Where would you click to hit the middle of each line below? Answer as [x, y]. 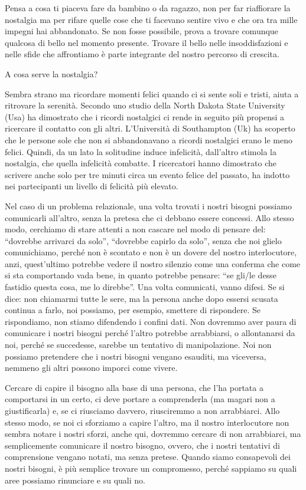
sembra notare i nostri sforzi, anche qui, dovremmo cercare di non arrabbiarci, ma [153, 434]
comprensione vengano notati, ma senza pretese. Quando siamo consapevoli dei [148, 457]
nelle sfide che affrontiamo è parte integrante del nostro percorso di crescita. [142, 54]
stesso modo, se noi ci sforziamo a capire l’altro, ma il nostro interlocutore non [147, 422]
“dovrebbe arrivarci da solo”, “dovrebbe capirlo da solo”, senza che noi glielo [143, 240]
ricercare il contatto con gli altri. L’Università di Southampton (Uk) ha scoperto [150, 128]
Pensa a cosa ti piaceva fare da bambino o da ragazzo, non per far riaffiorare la [148, 8]
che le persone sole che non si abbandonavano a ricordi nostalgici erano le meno [149, 139]
